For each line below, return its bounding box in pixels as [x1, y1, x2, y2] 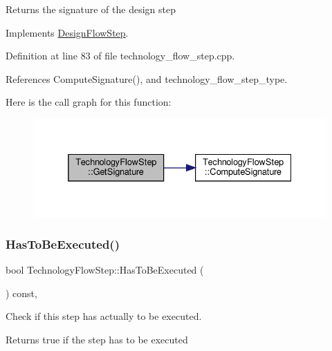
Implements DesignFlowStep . [6, 25, 129, 39]
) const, [6, 285, 37, 300]
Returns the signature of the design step [6, 2, 176, 16]
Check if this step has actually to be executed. [6, 309, 202, 323]
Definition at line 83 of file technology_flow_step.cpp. [6, 48, 235, 63]
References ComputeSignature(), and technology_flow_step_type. [6, 71, 288, 86]
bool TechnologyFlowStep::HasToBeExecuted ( [6, 262, 204, 276]
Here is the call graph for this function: [6, 95, 172, 109]
